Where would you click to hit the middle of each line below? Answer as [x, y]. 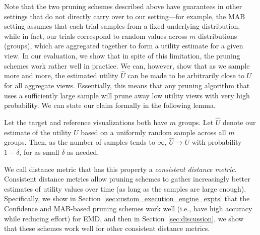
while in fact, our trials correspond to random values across [96, 36]
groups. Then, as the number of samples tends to [80, 142]
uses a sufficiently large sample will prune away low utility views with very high [127, 95]
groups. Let [196, 122]
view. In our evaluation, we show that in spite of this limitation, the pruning [122, 55]
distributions [218, 36]
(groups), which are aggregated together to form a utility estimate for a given [124, 46]
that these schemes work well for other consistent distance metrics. [107, 228]
